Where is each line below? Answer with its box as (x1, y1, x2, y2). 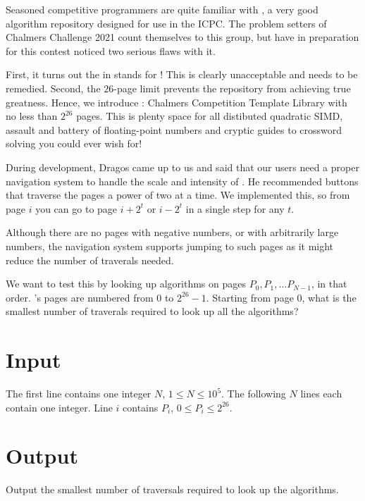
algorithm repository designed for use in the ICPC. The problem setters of (6, 16, 327, 30)
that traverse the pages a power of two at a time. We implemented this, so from (6, 187, 350, 202)
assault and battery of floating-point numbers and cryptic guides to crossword (6, 122, 342, 137)
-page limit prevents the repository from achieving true (113, 80, 351, 95)
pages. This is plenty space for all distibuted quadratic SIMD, (76, 109, 343, 123)
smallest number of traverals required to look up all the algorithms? (6, 304, 299, 318)
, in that (311, 276, 347, 291)
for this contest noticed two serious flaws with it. (6, 43, 216, 58)
